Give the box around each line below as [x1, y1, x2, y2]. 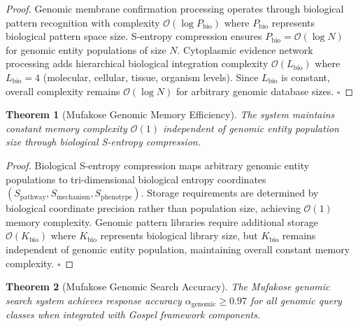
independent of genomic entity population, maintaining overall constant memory [6, 241, 350, 256]
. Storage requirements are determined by [141, 185, 319, 200]
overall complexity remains [6, 83, 120, 98]
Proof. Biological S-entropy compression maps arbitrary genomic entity [6, 157, 310, 172]
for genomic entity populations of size [6, 42, 166, 57]
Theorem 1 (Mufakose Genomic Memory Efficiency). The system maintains [6, 107, 335, 122]
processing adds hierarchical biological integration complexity [6, 56, 268, 71]
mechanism [57, 193, 90, 201]
